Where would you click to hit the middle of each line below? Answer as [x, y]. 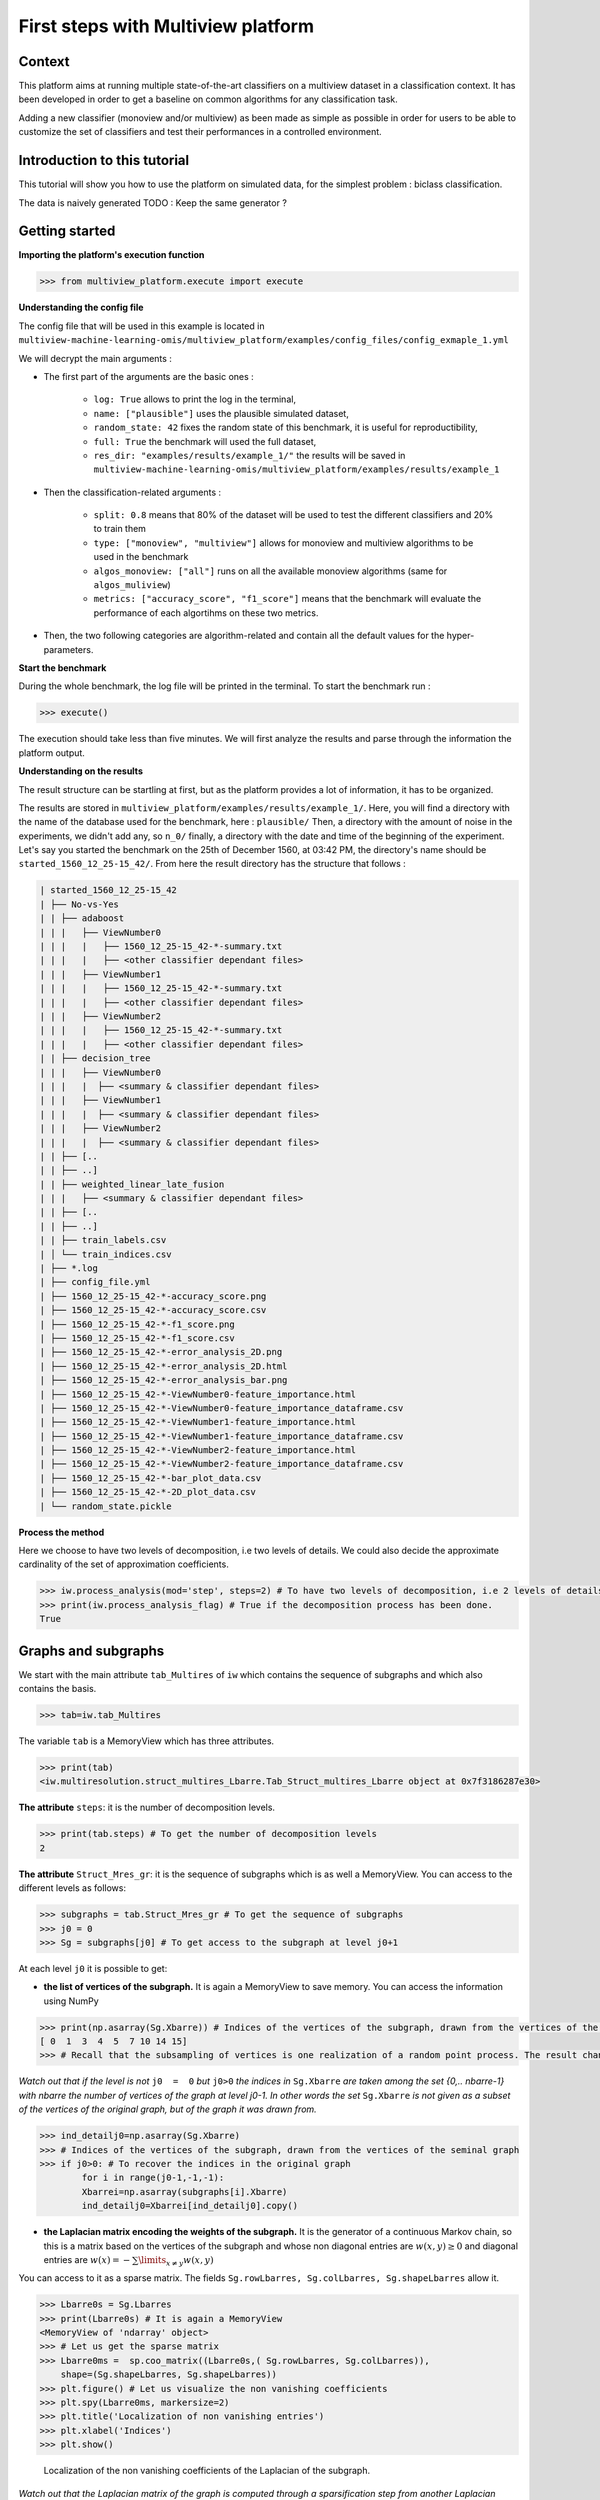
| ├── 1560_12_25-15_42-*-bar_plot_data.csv [150, 1478]
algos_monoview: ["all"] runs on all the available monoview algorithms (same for [270, 571]
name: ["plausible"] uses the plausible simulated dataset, [221, 413]
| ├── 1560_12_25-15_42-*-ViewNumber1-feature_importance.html [198, 1422]
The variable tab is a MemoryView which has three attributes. [146, 1741]
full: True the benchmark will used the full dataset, [205, 441]
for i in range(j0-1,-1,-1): [153, 2178]
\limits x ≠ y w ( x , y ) [176, 2261]
